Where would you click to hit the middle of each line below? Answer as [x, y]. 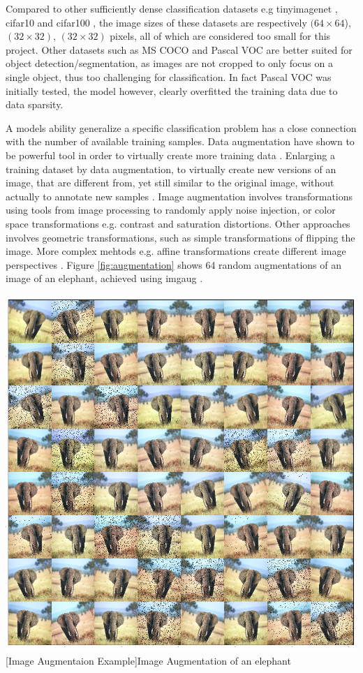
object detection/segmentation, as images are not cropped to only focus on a [169, 63]
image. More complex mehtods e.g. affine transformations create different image [176, 251]
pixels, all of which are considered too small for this [220, 36]
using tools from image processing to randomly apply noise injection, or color [171, 210]
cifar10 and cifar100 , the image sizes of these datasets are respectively [156, 22]
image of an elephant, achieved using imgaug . [104, 278]
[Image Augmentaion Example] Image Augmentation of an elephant [148, 660]
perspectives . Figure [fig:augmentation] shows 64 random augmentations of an [174, 264]
